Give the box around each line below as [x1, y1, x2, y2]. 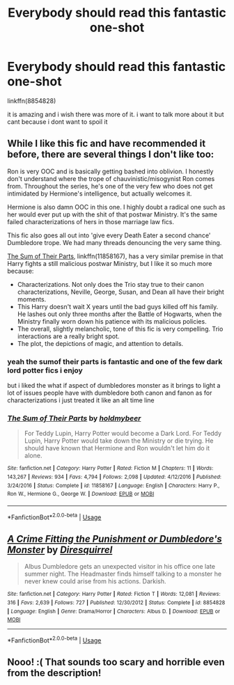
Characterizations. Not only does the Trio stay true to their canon [17, 280, 204, 288]
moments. [17, 294, 47, 304]
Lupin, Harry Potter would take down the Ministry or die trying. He [24, 436, 214, 445]
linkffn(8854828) [7, 96, 56, 105]
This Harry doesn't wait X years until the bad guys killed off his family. [17, 302, 219, 310]
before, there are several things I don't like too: [7, 148, 214, 161]
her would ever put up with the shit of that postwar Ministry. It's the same [7, 210, 218, 219]
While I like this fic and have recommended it [7, 138, 206, 150]
